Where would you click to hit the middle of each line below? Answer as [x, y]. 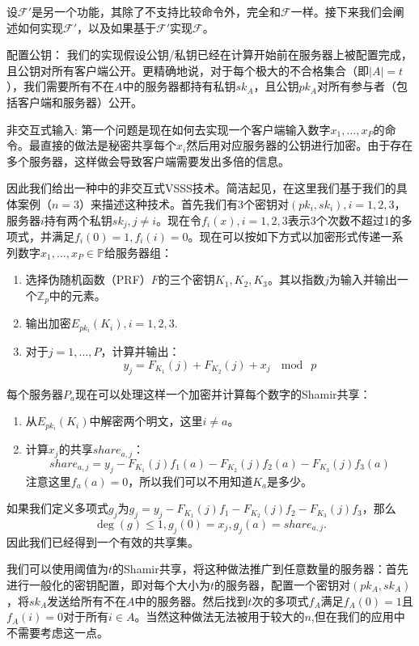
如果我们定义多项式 [57, 508]
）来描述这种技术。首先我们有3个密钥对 [184, 203]
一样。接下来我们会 [342, 11]
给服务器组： [139, 252]
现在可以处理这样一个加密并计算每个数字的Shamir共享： [223, 393]
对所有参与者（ [357, 86]
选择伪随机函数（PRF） [88, 279]
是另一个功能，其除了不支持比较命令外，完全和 [157, 11]
